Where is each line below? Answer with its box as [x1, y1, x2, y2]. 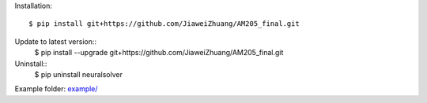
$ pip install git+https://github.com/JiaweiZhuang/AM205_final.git [28, 20, 300, 28]
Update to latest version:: [14, 36, 97, 46]
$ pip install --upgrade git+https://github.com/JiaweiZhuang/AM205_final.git [34, 48, 284, 57]
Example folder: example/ [14, 84, 98, 94]
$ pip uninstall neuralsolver [34, 69, 123, 79]
